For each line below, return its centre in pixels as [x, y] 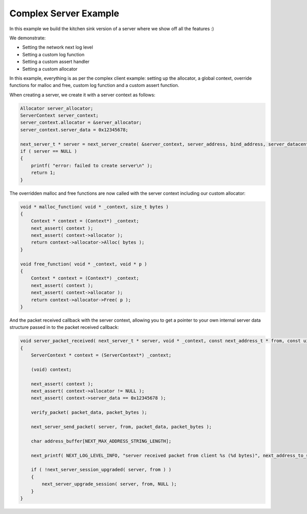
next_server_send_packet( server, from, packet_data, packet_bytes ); [122, 427]
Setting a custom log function [53, 54]
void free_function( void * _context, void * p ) [84, 264]
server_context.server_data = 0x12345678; [74, 130]
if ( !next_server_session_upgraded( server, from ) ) [101, 470]
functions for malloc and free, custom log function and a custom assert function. [94, 85]
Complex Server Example [64, 13]
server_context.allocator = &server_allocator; [81, 122]
